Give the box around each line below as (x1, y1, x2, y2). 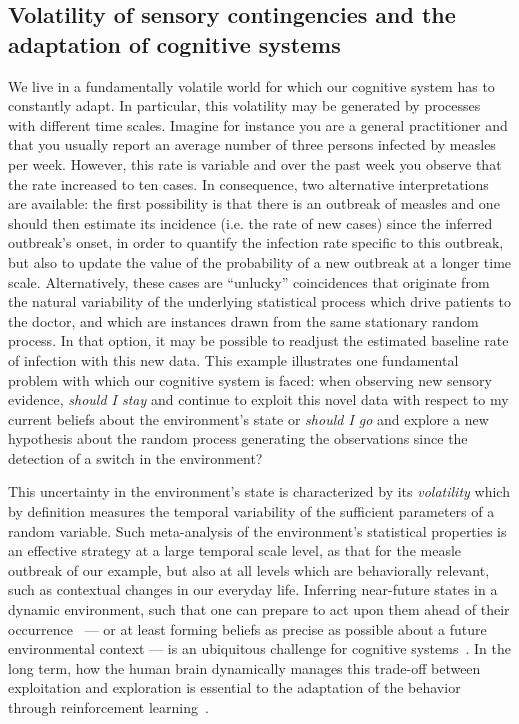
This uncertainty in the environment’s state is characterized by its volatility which (8, 481, 510, 502)
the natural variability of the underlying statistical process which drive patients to (8, 291, 512, 312)
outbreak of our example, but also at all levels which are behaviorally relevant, (8, 559, 490, 580)
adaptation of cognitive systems (8, 28, 341, 59)
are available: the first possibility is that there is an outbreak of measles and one (8, 193, 500, 214)
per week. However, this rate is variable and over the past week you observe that (8, 153, 502, 174)
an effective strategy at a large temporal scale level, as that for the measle (8, 540, 462, 561)
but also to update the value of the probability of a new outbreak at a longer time (8, 251, 512, 272)
